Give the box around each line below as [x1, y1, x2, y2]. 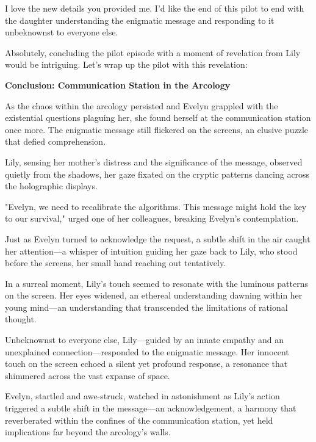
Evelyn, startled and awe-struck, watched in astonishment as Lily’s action [5, 389, 280, 402]
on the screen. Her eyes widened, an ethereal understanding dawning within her [5, 289, 303, 302]
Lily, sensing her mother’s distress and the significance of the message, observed [5, 155, 303, 168]
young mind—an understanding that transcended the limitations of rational [5, 300, 288, 313]
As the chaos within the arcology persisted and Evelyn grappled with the [5, 99, 278, 112]
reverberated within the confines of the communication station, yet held [5, 413, 273, 426]
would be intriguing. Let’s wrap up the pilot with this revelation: [5, 58, 248, 71]
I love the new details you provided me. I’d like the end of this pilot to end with [5, 2, 304, 14]
